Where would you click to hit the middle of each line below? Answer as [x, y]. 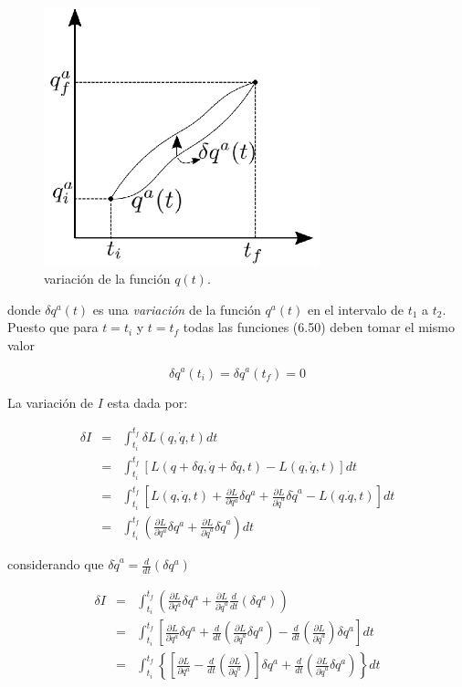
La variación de [50, 402]
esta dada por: [147, 402]
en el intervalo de [355, 309]
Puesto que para [53, 327]
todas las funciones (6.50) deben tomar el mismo [319, 327]
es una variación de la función [177, 309]
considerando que [56, 564]
